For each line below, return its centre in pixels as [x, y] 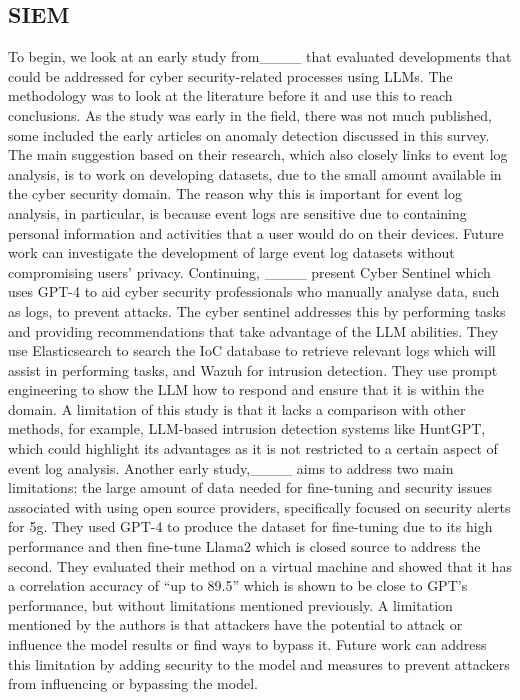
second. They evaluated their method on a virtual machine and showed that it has [260, 565]
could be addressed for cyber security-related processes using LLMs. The [230, 75]
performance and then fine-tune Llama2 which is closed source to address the [244, 546]
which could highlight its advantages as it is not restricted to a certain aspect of [253, 448]
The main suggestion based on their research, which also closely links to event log [258, 154]
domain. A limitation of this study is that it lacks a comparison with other [237, 408]
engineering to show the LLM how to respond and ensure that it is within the [246, 389]
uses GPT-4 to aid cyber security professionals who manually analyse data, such [254, 291]
